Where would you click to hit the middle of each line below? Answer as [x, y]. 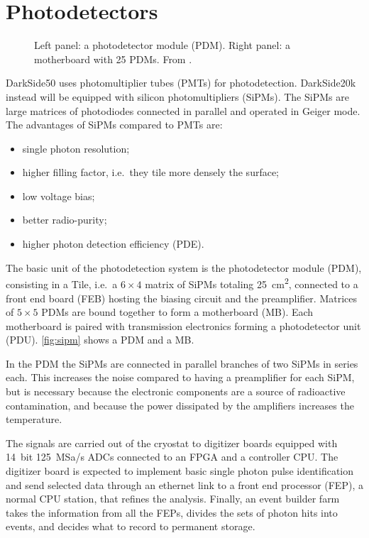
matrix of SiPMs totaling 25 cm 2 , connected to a [252, 283]
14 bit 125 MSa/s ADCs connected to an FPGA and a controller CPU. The [172, 457]
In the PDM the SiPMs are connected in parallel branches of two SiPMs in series [182, 363]
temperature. [34, 419]
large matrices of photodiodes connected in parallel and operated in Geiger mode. [183, 110]
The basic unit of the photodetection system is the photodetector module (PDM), [184, 267]
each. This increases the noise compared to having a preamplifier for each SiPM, [180, 377]
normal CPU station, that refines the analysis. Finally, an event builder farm [173, 499]
